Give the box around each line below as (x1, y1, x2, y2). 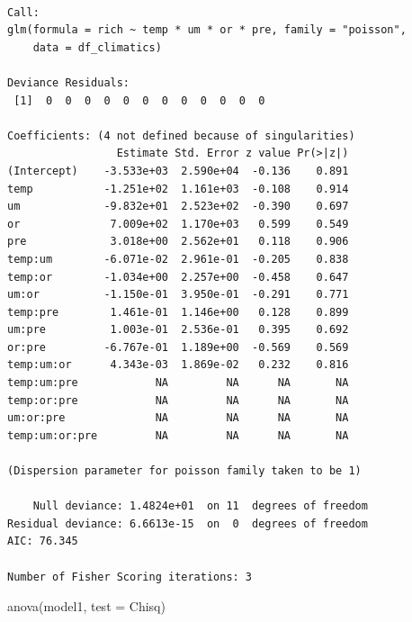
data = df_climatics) (32, 41, 162, 54)
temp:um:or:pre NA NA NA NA (7, 428, 349, 442)
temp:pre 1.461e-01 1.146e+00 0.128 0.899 (7, 305, 349, 319)
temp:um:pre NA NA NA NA (7, 376, 349, 390)
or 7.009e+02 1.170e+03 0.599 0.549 (7, 217, 349, 230)
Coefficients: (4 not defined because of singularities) (7, 129, 355, 142)
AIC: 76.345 (7, 535, 78, 548)
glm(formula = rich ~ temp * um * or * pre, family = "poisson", (7, 23, 407, 37)
